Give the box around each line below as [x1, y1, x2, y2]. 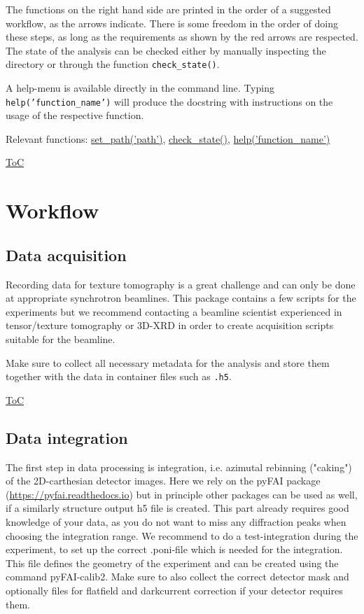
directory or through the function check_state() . [6, 57, 220, 71]
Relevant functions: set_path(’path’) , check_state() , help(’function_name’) [6, 131, 330, 146]
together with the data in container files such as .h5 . [6, 369, 232, 384]
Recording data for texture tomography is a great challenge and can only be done [6, 277, 356, 291]
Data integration [6, 426, 128, 448]
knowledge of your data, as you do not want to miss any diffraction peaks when [6, 515, 346, 529]
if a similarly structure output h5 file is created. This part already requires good [6, 501, 349, 515]
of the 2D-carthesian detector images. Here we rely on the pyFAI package [6, 473, 321, 488]
